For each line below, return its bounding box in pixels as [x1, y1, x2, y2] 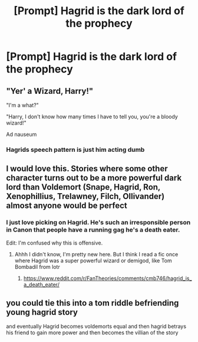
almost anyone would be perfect [6, 201, 128, 211]
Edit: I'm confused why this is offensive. [6, 239, 103, 246]
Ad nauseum [6, 131, 37, 138]
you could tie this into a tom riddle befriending [6, 298, 179, 308]
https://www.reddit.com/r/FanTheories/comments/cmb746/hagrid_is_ [23, 275, 192, 282]
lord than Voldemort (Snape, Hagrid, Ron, [6, 182, 161, 193]
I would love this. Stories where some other [6, 164, 168, 174]
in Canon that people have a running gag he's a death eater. [6, 226, 180, 234]
